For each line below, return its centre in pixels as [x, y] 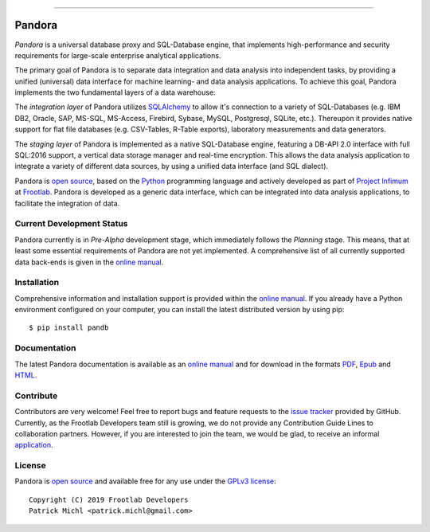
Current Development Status [71, 224]
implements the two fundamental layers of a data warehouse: [115, 92]
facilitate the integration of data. [67, 203]
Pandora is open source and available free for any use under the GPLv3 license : [145, 481]
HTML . [26, 375]
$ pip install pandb [69, 328]
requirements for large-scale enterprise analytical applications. [118, 55]
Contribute [36, 396]
